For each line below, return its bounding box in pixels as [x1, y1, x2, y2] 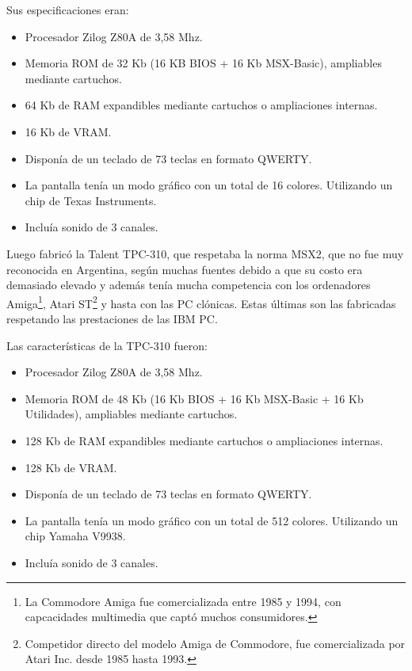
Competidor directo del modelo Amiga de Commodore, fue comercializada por [25, 635, 406, 651]
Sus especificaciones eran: [6, 2, 129, 17]
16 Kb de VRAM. [25, 123, 112, 139]
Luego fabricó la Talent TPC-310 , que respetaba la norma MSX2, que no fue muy [6, 245, 404, 261]
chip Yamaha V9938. [25, 528, 126, 544]
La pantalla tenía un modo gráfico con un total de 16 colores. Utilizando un [25, 177, 393, 193]
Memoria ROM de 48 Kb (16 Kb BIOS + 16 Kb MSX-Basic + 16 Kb [25, 390, 364, 406]
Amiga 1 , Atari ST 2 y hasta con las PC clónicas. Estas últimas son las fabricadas [6, 292, 396, 311]
